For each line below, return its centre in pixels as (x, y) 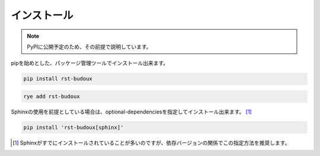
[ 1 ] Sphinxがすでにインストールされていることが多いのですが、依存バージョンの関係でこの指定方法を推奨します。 (151, 142)
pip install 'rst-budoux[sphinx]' (73, 127)
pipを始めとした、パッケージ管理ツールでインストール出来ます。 (90, 63)
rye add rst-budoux (52, 96)
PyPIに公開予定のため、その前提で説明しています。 (89, 47)
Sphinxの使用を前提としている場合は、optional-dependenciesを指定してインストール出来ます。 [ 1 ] (131, 112)
